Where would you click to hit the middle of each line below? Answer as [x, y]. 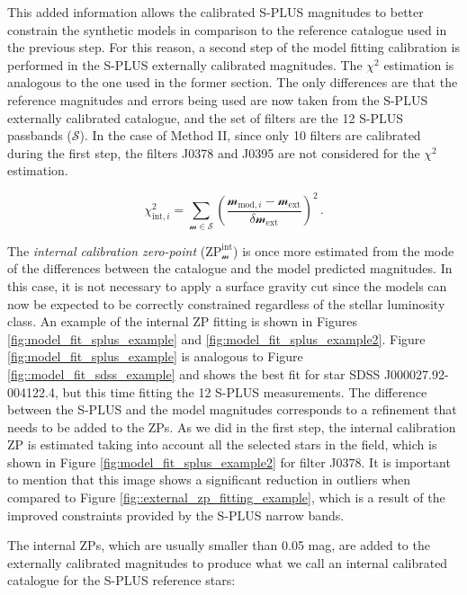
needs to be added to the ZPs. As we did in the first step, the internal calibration [232, 426]
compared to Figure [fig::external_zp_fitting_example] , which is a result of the [226, 497]
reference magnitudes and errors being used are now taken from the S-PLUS [218, 99]
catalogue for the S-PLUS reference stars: [121, 580]
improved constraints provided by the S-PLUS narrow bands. [176, 515]
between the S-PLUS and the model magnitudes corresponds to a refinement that [232, 409]
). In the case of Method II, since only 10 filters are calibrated [250, 135]
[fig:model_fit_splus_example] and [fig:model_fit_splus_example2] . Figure [216, 338]
